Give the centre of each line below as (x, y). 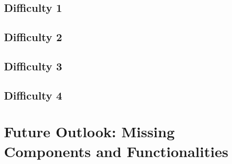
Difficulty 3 (33, 66)
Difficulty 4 (33, 95)
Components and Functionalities (116, 151)
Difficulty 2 (33, 37)
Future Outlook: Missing (89, 132)
